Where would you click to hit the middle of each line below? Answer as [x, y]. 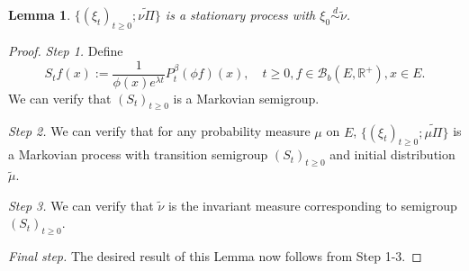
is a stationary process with [240, 15]
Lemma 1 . [40, 15]
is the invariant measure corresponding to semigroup [312, 205]
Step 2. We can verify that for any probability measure [159, 131]
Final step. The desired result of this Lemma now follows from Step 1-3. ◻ [215, 256]
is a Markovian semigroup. [246, 98]
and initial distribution [392, 154]
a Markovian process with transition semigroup [138, 154]
